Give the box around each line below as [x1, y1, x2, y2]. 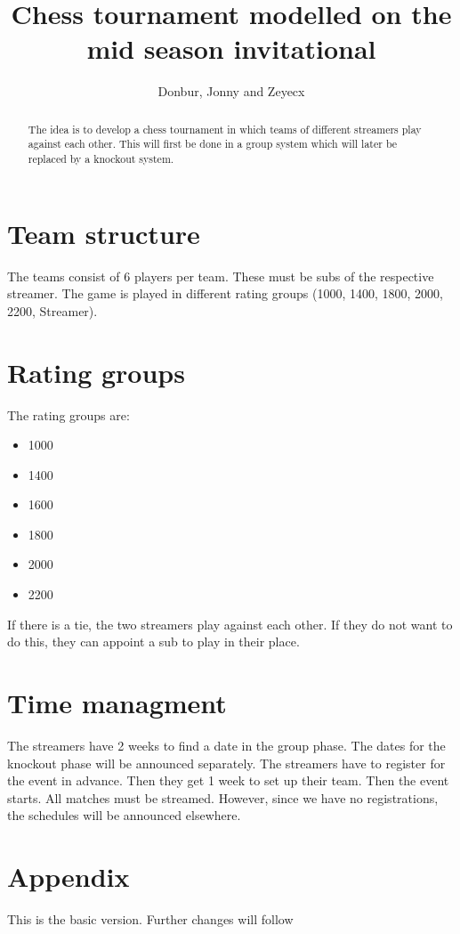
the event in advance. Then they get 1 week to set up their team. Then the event [7, 771, 449, 790]
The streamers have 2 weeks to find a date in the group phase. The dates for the [7, 735, 446, 754]
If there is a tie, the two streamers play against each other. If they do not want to [7, 614, 453, 633]
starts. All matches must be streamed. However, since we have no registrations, [7, 788, 439, 807]
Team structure [7, 215, 200, 251]
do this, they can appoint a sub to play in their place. [7, 632, 300, 651]
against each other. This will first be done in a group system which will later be [28, 136, 398, 151]
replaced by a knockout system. [28, 151, 174, 166]
